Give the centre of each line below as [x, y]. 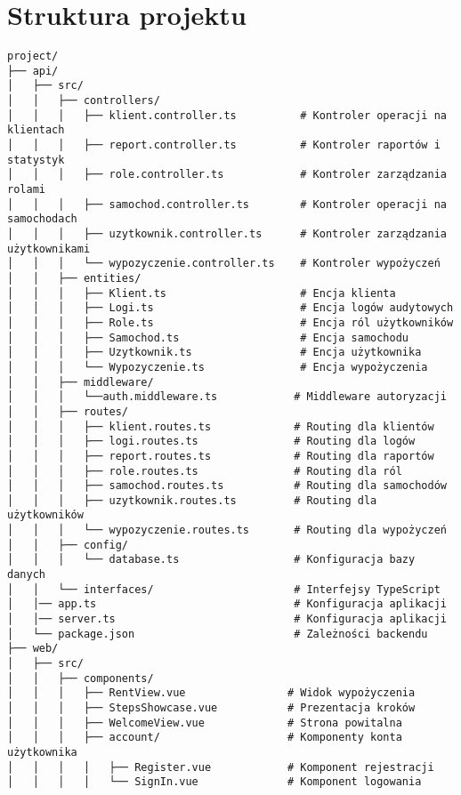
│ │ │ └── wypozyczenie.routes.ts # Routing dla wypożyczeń [227, 530]
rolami [26, 190]
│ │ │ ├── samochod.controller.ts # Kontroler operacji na [227, 204]
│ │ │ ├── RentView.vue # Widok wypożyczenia [211, 693]
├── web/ [33, 649]
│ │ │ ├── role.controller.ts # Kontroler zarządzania [227, 175]
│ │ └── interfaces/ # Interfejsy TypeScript [224, 589]
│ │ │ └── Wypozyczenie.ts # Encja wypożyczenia [218, 367]
